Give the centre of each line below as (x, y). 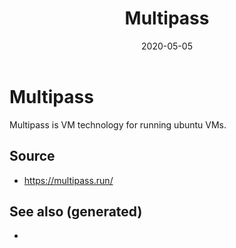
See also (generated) (76, 211)
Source (32, 156)
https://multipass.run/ (68, 180)
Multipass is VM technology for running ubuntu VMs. (118, 124)
